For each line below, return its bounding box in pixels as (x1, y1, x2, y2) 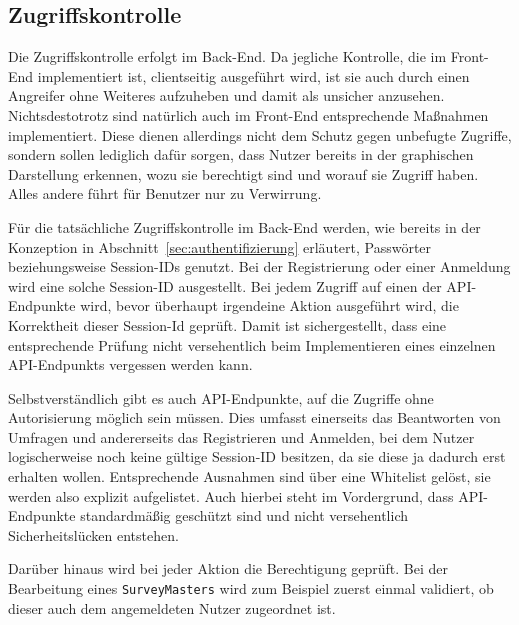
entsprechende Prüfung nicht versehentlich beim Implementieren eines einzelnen (8, 334, 496, 355)
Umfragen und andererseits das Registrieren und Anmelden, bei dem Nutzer (8, 426, 475, 447)
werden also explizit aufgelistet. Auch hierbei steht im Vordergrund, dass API (8, 485, 484, 506)
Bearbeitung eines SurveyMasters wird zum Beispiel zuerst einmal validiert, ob (8, 578, 494, 599)
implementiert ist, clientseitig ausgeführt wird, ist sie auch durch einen (37, 65, 470, 86)
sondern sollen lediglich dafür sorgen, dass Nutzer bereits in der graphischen (8, 144, 474, 165)
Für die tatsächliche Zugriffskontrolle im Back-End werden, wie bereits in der (8, 216, 481, 237)
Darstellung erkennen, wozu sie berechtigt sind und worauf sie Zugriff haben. (8, 163, 479, 184)
